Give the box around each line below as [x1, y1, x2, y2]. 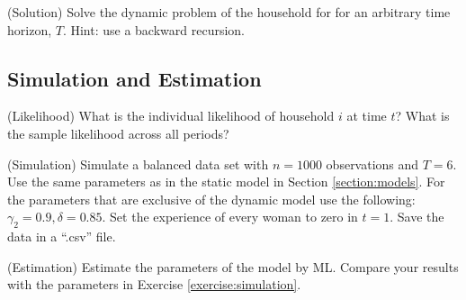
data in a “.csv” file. [7, 227, 116, 246]
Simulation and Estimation [7, 64, 262, 92]
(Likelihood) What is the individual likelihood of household [7, 106, 335, 125]
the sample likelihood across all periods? [7, 123, 229, 142]
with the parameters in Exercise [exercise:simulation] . [7, 275, 301, 294]
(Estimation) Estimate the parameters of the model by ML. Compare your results [7, 257, 459, 276]
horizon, [7, 20, 52, 39]
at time [346, 106, 387, 125]
